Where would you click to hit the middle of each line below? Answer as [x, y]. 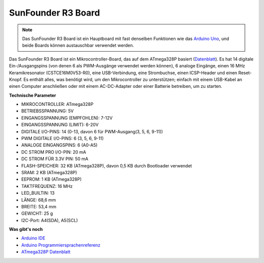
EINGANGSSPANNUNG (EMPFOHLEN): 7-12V [67, 118]
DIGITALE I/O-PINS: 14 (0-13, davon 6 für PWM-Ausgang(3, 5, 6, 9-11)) [92, 131]
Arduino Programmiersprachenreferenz [61, 245]
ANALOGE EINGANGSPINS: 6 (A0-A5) [59, 145]
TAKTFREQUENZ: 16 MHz [47, 186]
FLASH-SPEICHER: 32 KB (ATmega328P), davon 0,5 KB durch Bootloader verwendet [107, 165]
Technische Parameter [33, 95]
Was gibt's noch [26, 229]
